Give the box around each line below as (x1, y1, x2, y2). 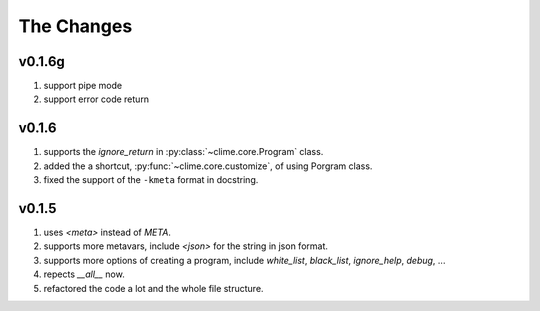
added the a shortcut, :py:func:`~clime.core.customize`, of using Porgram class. (43, 160, 373, 172)
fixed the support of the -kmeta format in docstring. (43, 174, 259, 186)
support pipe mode (43, 80, 123, 92)
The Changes (18, 15, 133, 37)
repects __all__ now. (43, 268, 125, 280)
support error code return (43, 93, 150, 105)
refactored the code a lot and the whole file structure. (43, 282, 264, 294)
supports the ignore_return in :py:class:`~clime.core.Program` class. (43, 146, 324, 158)
